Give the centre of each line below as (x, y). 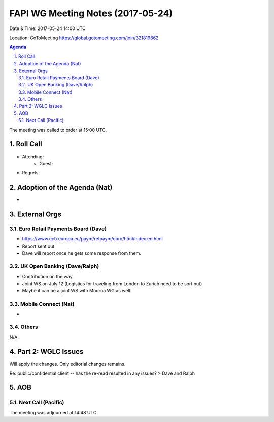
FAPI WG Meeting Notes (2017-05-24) (91, 13)
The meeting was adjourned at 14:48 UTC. (54, 412)
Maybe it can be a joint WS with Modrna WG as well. (77, 291)
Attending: (33, 156)
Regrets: (31, 173)
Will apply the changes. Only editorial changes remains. (67, 364)
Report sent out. (39, 246)
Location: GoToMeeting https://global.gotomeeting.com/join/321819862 (84, 38)
